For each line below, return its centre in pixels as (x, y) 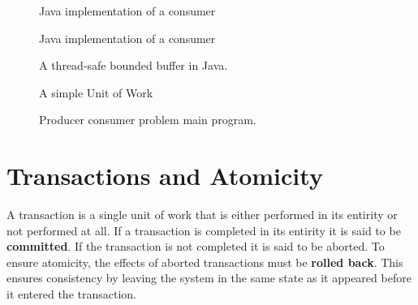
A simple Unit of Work (96, 92)
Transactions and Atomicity (165, 176)
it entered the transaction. (71, 294)
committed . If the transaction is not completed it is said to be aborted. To (196, 246)
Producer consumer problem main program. (148, 120)
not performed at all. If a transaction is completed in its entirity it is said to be (204, 230)
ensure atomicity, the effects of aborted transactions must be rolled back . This (205, 262)
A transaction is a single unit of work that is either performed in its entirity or (202, 215)
